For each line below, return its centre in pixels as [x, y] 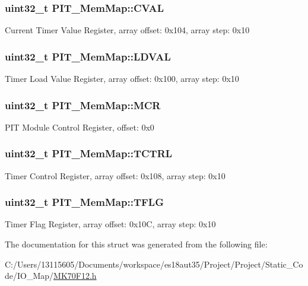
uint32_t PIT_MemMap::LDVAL [88, 56]
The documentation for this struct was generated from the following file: [136, 244]
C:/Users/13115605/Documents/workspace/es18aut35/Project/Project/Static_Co [154, 264]
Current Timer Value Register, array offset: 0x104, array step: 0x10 [127, 30]
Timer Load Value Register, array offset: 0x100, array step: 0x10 [122, 79]
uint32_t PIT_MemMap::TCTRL [89, 153]
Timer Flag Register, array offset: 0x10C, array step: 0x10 [110, 224]
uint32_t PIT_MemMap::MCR [83, 105]
